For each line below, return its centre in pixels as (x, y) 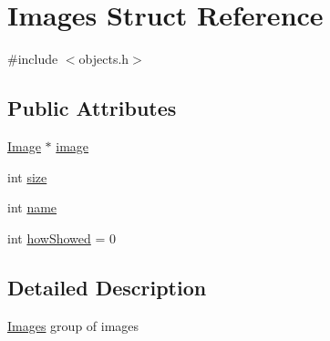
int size (27, 176)
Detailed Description (107, 287)
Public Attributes (92, 108)
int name (32, 207)
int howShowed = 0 (62, 238)
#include (33, 59)
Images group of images (73, 325)
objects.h (104, 59)
